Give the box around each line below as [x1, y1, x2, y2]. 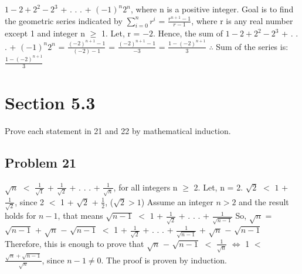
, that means [57, 209, 103, 222]
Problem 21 [5, 153, 77, 171]
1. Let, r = [101, 27, 140, 39]
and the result [239, 195, 289, 208]
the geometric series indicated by [5, 14, 123, 26]
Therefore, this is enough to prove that [5, 237, 144, 249]
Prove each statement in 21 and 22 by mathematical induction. [5, 125, 231, 136]
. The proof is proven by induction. [101, 253, 227, 266]
